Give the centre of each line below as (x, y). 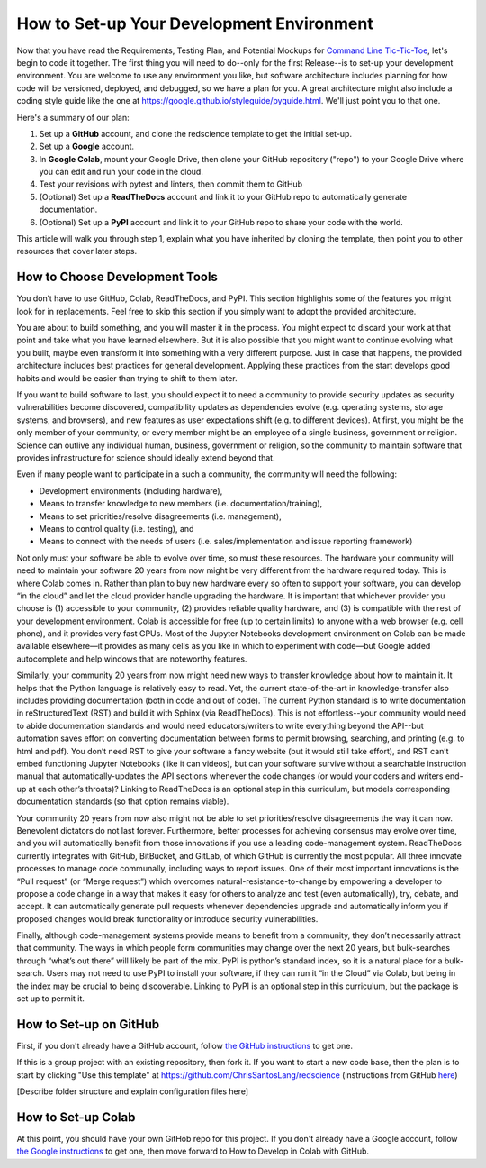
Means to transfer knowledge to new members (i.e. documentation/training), (181, 504)
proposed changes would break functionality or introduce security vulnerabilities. (167, 918)
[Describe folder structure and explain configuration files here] (133, 1091)
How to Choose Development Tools (117, 277)
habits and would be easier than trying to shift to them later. (127, 378)
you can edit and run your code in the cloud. (121, 172)
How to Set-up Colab (76, 1117)
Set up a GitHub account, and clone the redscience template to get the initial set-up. (196, 133)
